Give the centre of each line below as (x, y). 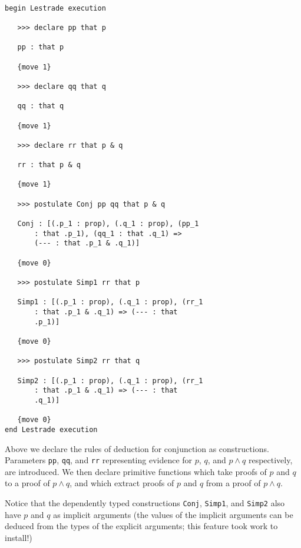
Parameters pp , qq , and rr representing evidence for (99, 460)
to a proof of (27, 483)
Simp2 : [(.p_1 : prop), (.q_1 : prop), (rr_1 (110, 381)
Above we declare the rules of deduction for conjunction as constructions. (137, 448)
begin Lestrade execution (55, 8)
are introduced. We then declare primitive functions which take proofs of (136, 471)
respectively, (270, 460)
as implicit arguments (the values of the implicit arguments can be (173, 514)
